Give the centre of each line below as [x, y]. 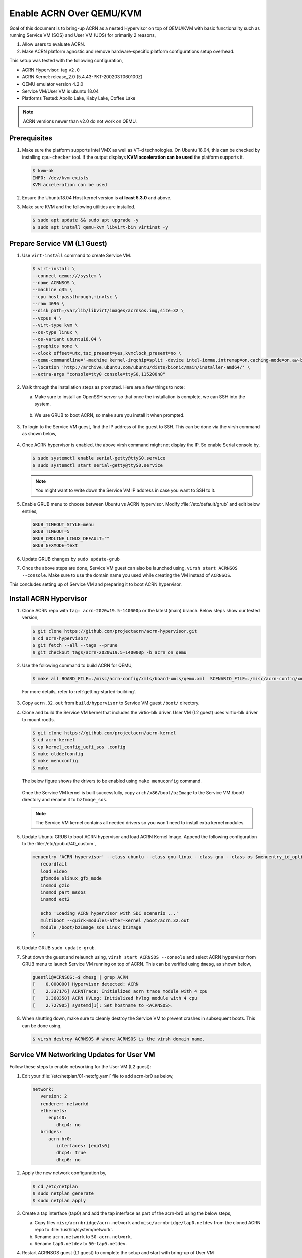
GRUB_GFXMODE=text [55, 546]
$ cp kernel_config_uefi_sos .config [79, 747]
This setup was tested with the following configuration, [66, 61]
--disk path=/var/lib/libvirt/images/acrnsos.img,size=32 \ [108, 311]
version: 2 [54, 1096]
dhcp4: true [71, 1153]
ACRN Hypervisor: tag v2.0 [51, 70]
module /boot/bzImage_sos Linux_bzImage [91, 927]
